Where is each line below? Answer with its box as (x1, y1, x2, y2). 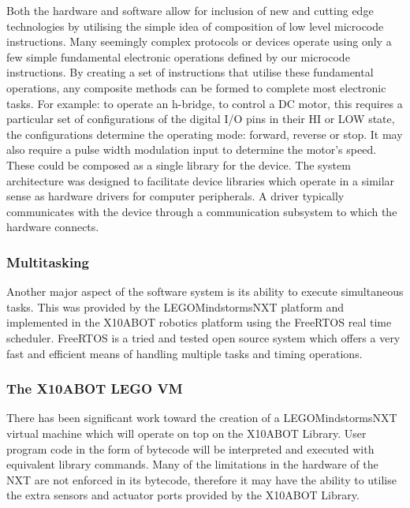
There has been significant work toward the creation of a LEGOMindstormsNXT (6, 409, 397, 426)
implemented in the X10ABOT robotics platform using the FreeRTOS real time (6, 314, 392, 331)
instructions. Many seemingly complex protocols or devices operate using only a (6, 33, 392, 50)
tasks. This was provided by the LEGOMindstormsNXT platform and (6, 298, 345, 315)
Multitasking (6, 252, 89, 271)
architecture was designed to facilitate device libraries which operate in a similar (6, 172, 395, 189)
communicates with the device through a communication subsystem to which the (6, 203, 397, 219)
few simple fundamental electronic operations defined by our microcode (6, 48, 350, 65)
